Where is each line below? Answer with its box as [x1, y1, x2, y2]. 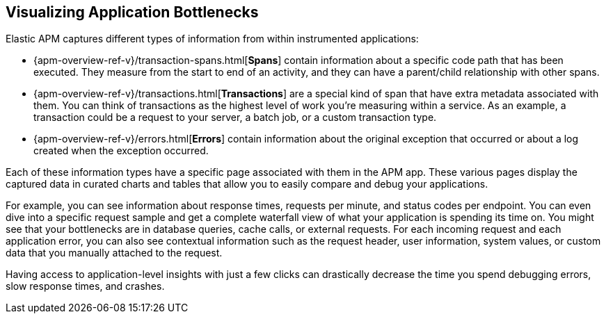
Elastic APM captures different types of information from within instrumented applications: [6, 33, 419, 45]
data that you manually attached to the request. [6, 247, 223, 259]
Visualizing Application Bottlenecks [6, 3, 259, 21]
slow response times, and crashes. [6, 280, 165, 293]
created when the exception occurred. [33, 145, 209, 157]
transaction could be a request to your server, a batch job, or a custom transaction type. [33, 111, 437, 124]
